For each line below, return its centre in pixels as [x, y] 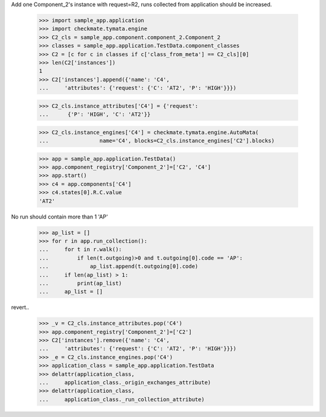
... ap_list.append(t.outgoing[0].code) [119, 266]
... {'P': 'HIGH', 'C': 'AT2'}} [95, 114]
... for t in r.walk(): [80, 250]
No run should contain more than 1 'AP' [59, 217]
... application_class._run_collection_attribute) [122, 399]
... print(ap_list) [80, 283]
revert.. [20, 307]
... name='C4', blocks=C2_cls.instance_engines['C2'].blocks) [157, 141]
